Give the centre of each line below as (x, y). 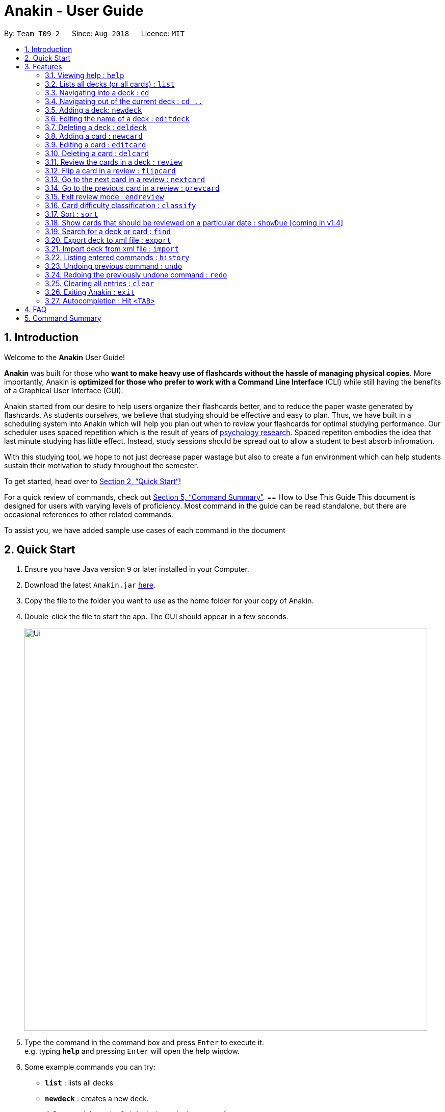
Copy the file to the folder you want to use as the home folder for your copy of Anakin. (169, 601)
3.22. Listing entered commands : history (117, 257)
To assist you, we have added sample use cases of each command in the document (145, 530)
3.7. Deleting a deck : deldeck (96, 127)
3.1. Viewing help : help (85, 75)
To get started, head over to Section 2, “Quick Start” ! (93, 481)
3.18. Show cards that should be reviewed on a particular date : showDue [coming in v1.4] (194, 222)
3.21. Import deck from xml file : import (112, 248)
